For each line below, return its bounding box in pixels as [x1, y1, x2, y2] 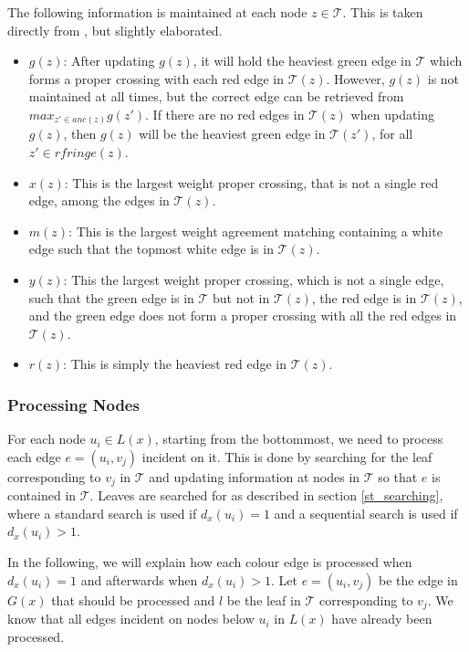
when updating [350, 104, 435, 123]
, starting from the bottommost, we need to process [154, 429, 443, 448]
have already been [331, 609, 433, 628]
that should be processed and [51, 590, 215, 609]
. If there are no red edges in [145, 104, 305, 123]
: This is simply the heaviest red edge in [63, 354, 287, 373]
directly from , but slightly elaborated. [7, 20, 223, 39]
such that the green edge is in [28, 288, 194, 307]
